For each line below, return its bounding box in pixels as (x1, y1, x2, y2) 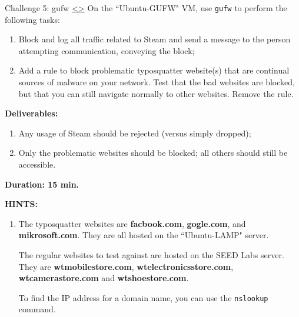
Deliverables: (5, 107, 58, 119)
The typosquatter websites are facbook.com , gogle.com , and (18, 217, 246, 229)
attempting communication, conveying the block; (18, 44, 195, 56)
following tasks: (5, 13, 60, 25)
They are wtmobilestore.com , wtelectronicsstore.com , (18, 260, 234, 272)
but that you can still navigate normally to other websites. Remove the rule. (18, 87, 294, 99)
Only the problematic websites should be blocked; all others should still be (18, 146, 288, 159)
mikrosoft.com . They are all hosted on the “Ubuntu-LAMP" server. (18, 229, 269, 241)
